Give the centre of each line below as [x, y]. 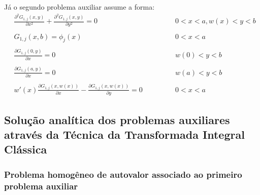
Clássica [26, 149]
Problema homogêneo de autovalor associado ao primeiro [123, 174]
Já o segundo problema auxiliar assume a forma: [79, 7]
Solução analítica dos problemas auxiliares [117, 119]
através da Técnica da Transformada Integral [124, 134]
